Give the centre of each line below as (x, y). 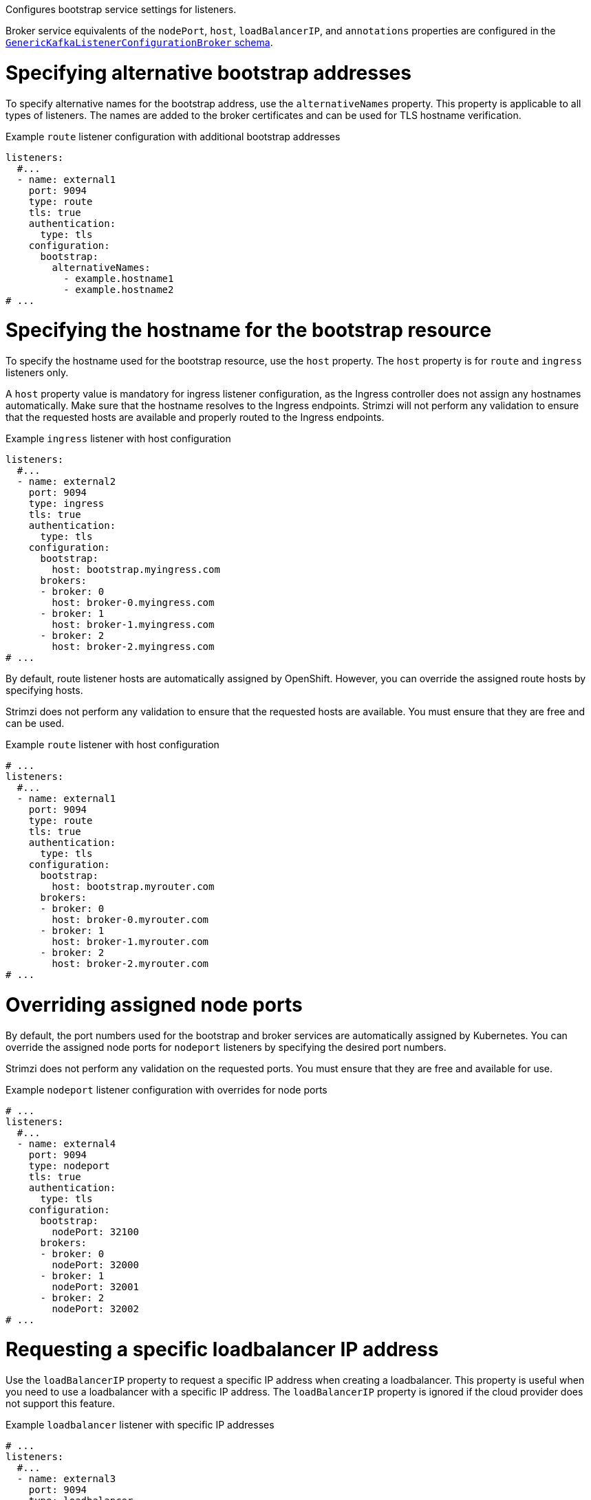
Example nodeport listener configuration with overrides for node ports (166, 1089)
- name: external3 (66, 1479)
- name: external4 (66, 1143)
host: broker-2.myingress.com (133, 646)
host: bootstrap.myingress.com (136, 569)
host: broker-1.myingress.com (133, 624)
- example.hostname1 (119, 278)
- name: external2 (66, 481)
